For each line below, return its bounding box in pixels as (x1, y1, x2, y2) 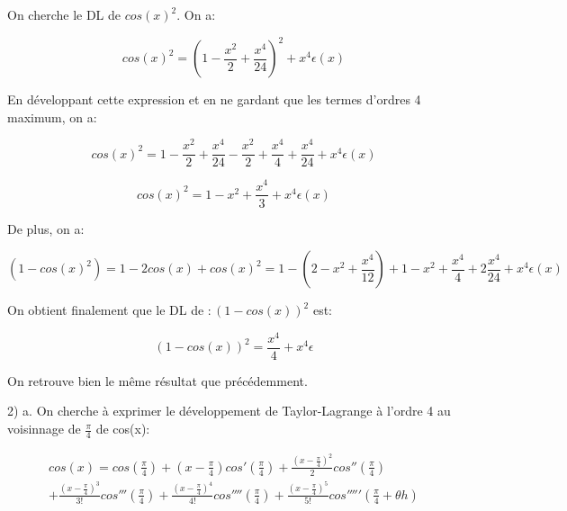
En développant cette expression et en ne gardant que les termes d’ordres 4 (7, 90, 421, 109)
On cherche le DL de (7, 5, 121, 23)
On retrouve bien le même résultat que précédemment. (7, 371, 308, 390)
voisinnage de (7, 419, 81, 438)
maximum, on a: (7, 107, 97, 126)
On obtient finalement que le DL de (7, 300, 204, 319)
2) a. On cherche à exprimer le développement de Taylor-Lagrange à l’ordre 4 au (7, 401, 451, 420)
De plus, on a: (7, 219, 85, 238)
